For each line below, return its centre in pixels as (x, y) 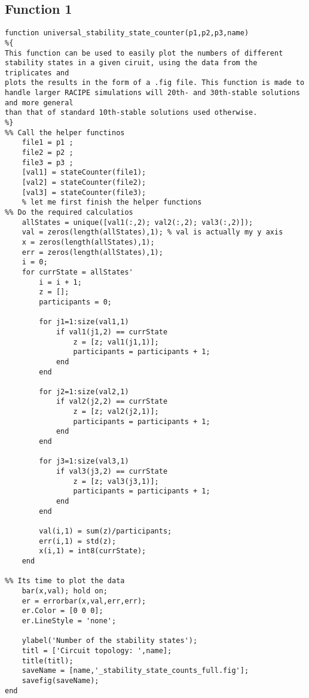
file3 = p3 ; (48, 162)
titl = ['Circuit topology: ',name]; (97, 650)
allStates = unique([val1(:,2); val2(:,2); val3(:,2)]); (137, 222)
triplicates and (37, 73)
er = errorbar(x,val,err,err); (84, 601)
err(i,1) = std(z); (78, 541)
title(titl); (48, 661)
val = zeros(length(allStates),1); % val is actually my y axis (152, 232)
